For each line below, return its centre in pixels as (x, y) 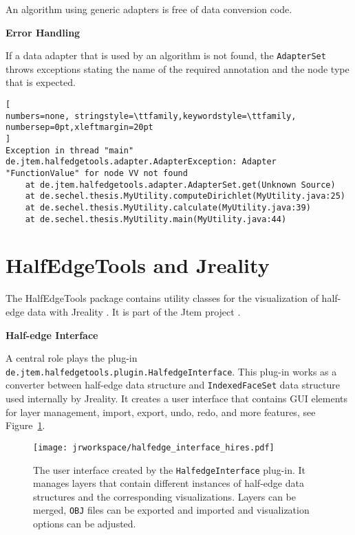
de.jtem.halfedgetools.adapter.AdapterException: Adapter (141, 162)
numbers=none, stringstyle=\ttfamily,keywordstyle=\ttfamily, (151, 116)
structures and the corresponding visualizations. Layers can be (164, 496)
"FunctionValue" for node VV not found (97, 173)
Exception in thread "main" (70, 150)
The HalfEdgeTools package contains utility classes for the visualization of (162, 298)
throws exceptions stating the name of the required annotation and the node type (177, 68)
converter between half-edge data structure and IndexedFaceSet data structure (173, 385)
